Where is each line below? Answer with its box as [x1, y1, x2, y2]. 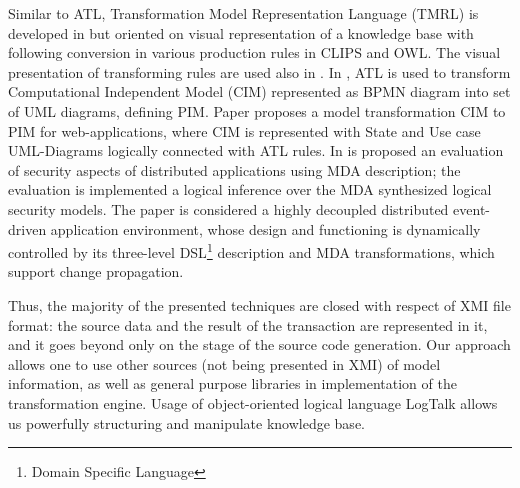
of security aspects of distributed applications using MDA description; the [8, 159, 461, 180]
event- [453, 198, 491, 219]
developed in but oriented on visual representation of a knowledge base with [8, 22, 474, 43]
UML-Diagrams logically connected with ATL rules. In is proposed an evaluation [8, 140, 504, 161]
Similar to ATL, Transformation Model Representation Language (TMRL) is [8, 3, 479, 23]
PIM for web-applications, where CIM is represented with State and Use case [8, 120, 481, 141]
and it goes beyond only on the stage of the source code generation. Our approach [8, 334, 511, 355]
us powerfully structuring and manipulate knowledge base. [8, 412, 365, 433]
